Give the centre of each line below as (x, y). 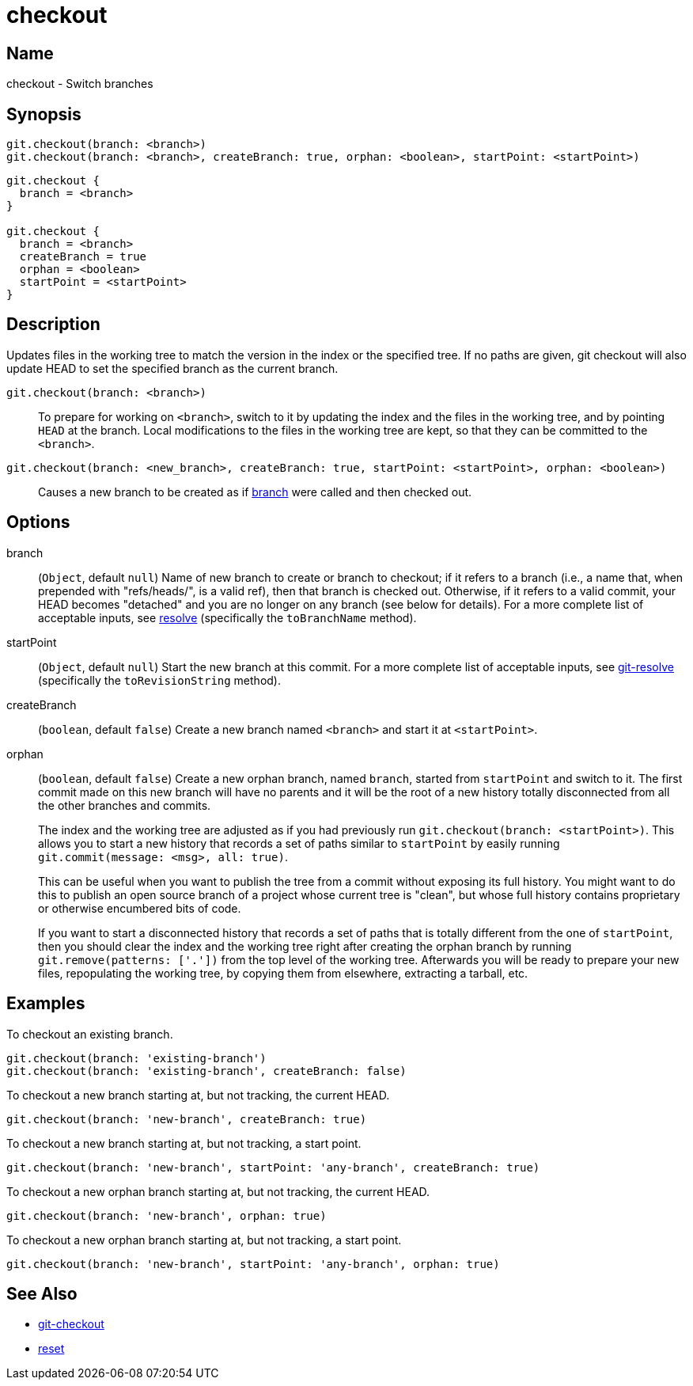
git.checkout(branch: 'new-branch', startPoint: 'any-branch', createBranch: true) (273, 1167)
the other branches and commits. (125, 805)
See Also (42, 1293)
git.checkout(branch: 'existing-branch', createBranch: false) (206, 1071)
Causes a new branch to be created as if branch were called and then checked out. (255, 492)
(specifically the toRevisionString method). (159, 680)
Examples (46, 1004)
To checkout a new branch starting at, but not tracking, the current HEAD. (198, 1095)
